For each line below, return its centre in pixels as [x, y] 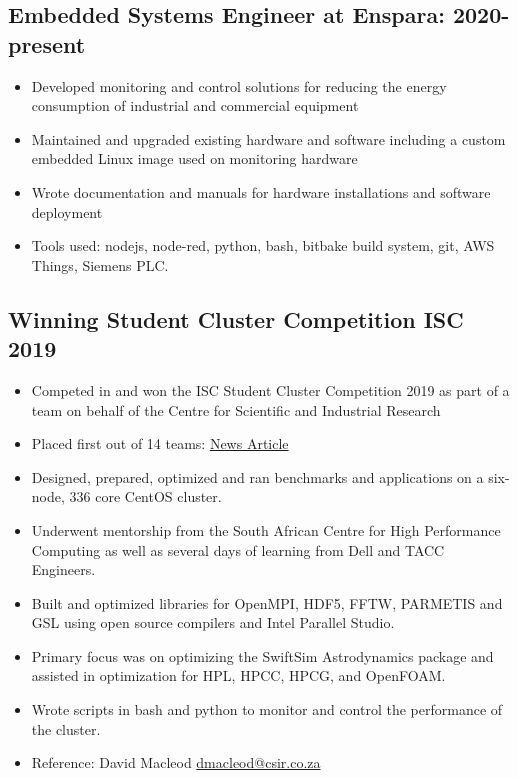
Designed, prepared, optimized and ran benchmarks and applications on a [257, 476]
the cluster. [66, 728]
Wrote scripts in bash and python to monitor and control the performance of [267, 709]
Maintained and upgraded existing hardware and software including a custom [268, 138]
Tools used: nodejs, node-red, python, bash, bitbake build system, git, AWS [263, 245]
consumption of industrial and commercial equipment [195, 105]
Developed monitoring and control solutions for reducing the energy [239, 85]
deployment [67, 211]
